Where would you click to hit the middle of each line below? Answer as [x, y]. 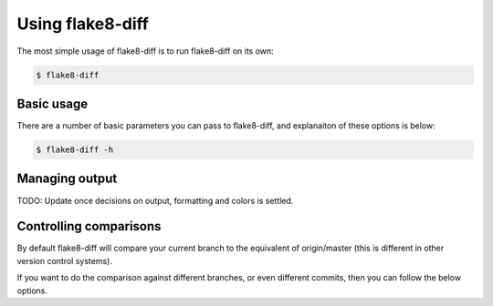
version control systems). [65, 260]
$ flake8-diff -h [75, 150]
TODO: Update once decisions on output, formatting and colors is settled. [155, 200]
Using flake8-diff [83, 24]
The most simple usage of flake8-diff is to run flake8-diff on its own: [145, 51]
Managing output [67, 179]
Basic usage [52, 103]
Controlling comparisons [89, 226]
